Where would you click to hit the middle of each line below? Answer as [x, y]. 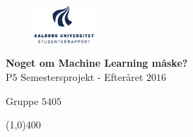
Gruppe [22, 100]
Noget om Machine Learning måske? [97, 63]
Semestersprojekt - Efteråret [82, 77]
